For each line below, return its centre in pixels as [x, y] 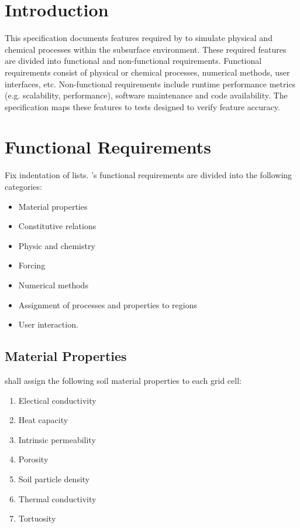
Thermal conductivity [57, 498]
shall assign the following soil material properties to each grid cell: [123, 380]
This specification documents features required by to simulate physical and [139, 38]
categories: [23, 186]
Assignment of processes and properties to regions [108, 304]
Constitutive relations [57, 226]
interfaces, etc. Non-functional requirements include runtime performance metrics [150, 84]
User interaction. [48, 324]
